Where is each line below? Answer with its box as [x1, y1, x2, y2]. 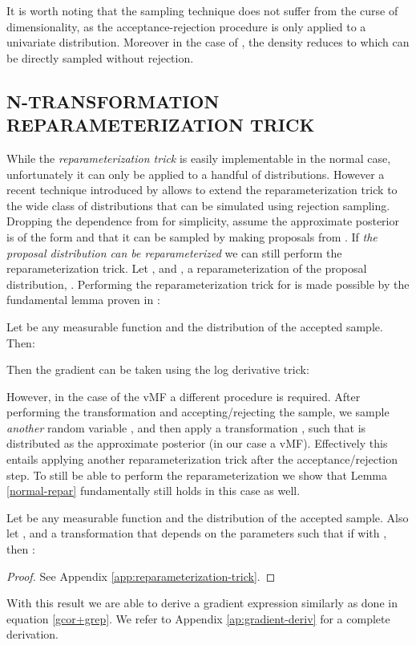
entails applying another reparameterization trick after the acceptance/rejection [6, 451, 398, 468]
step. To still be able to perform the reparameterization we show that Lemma [6, 466, 388, 483]
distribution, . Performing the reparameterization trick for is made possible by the [6, 275, 410, 292]
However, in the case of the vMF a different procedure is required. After [6, 387, 361, 404]
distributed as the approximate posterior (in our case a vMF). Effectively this [6, 435, 388, 452]
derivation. [6, 626, 59, 643]
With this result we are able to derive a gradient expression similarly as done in [6, 594, 398, 611]
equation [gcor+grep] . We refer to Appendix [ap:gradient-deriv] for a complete [6, 610, 390, 627]
